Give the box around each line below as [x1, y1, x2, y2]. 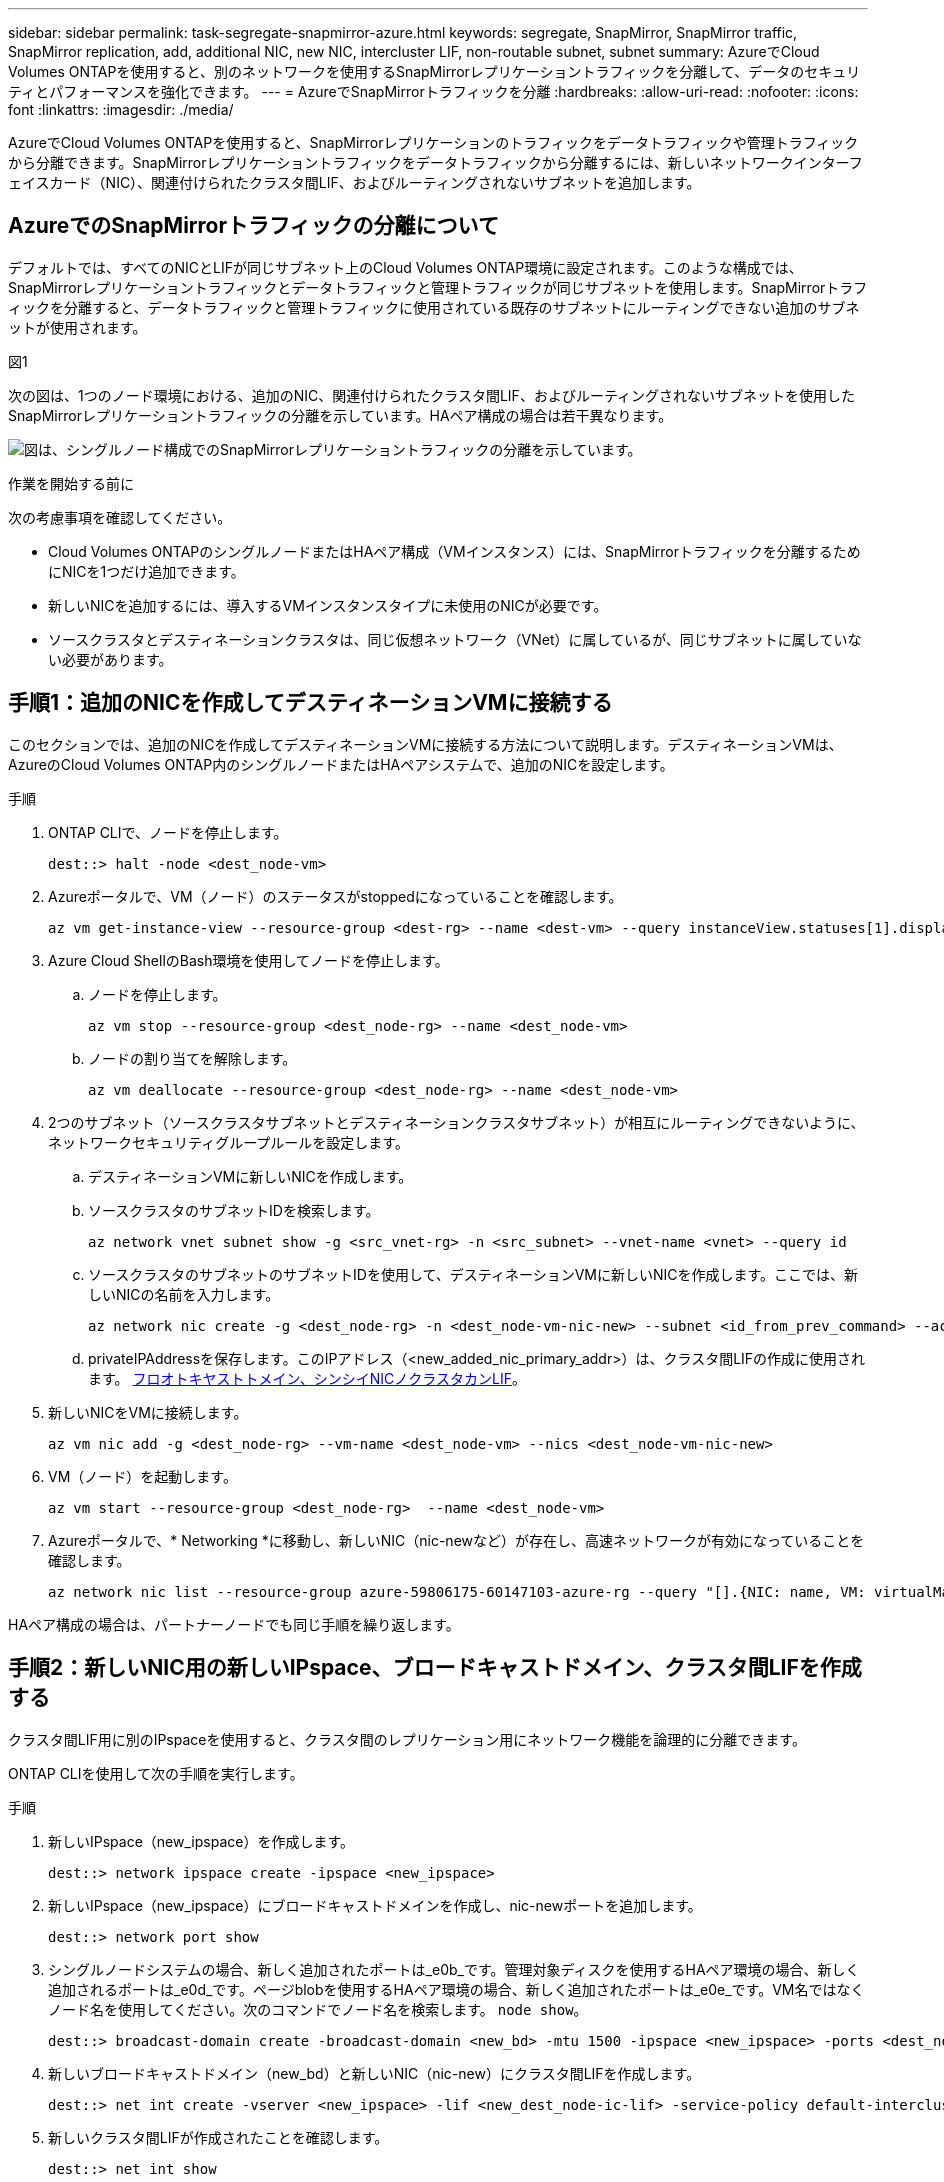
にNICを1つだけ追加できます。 [48, 562, 245, 580]
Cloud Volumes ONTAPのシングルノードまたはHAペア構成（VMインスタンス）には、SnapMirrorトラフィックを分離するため [48, 542, 861, 560]
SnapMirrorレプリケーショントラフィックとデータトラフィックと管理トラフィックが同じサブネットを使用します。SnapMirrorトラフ [8, 278, 868, 296]
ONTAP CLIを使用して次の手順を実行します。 [8, 1764, 304, 1782]
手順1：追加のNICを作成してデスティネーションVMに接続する [8, 690, 613, 716]
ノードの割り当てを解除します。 [88, 1049, 297, 1067]
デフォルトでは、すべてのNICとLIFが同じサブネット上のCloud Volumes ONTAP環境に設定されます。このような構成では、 [8, 258, 803, 276]
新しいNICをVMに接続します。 [48, 1403, 248, 1421]
